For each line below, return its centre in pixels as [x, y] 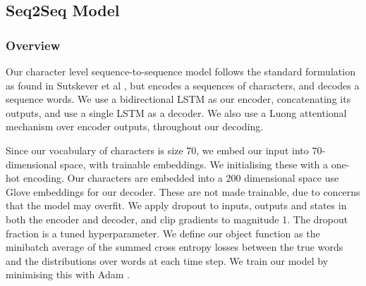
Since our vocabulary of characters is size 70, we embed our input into [157, 150]
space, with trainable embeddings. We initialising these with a [194, 164]
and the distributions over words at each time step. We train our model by [167, 260]
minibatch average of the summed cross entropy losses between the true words [175, 247]
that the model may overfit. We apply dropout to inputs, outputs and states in [176, 205]
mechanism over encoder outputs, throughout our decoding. [135, 126]
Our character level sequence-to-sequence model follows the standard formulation [181, 71]
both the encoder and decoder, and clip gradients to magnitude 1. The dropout [177, 219]
